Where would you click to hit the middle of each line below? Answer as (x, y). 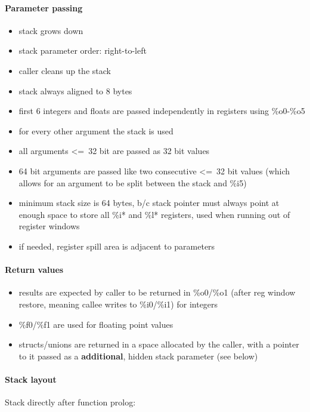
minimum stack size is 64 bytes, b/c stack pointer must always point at (149, 203)
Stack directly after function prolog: (70, 402)
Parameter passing (44, 7)
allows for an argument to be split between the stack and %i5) (133, 182)
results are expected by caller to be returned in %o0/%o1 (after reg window (157, 292)
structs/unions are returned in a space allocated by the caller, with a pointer (159, 344)
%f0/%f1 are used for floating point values (96, 324)
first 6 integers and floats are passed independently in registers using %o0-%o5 (162, 111)
